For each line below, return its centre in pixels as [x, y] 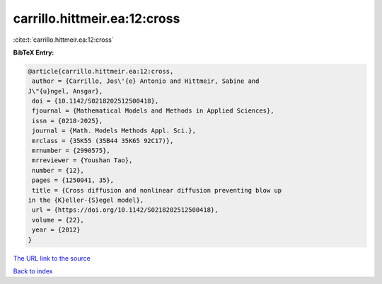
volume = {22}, [58, 220]
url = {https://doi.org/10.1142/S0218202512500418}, [125, 210]
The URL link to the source [52, 258]
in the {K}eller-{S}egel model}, [86, 200]
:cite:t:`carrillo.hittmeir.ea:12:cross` [63, 40]
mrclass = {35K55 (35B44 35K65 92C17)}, [103, 141]
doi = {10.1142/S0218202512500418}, [95, 101]
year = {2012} [56, 230]
